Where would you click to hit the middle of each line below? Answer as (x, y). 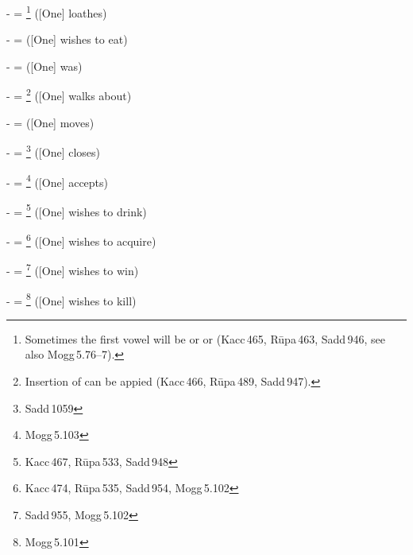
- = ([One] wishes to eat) (67, 39)
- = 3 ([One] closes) (53, 151)
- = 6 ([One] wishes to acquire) (81, 240)
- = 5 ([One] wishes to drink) (77, 210)
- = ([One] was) (44, 66)
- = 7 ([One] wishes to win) (73, 269)
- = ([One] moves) (50, 122)
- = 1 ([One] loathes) (57, 12)
